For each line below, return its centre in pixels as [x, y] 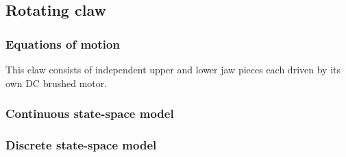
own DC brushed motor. [57, 83]
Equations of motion [63, 44]
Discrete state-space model [81, 144]
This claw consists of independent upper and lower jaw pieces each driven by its [173, 69]
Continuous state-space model [90, 113]
